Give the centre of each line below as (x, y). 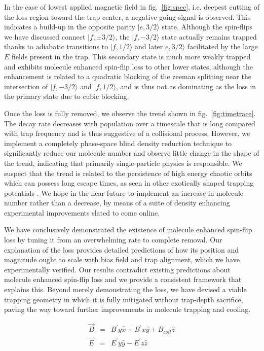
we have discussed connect (45, 36)
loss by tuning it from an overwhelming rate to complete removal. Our (113, 240)
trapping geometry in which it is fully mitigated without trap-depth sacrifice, (124, 299)
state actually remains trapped (209, 36)
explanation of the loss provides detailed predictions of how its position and (121, 249)
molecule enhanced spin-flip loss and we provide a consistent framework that (123, 279)
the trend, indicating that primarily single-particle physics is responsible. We (123, 163)
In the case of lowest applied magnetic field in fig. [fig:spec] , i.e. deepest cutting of (132, 7)
